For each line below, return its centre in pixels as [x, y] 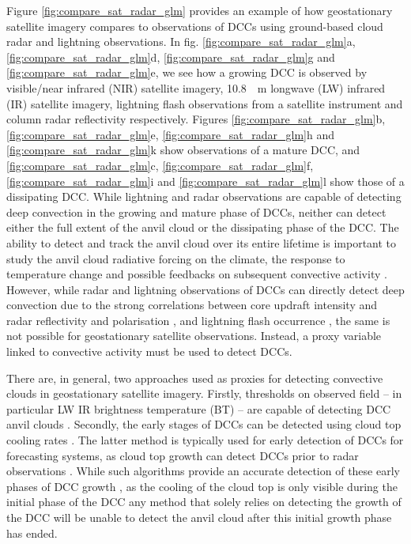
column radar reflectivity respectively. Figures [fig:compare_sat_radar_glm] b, [196, 119]
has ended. [32, 533]
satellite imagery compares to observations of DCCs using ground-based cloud [195, 26]
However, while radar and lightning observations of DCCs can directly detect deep [205, 289]
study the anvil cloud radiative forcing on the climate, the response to [176, 258]
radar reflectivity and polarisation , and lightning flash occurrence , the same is [198, 320]
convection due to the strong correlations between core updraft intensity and [192, 305]
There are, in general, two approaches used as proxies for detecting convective [195, 378]
